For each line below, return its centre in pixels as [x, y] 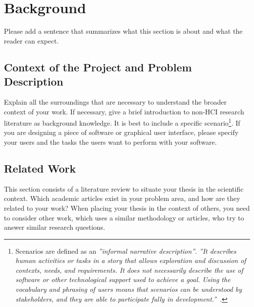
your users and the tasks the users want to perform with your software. [110, 142]
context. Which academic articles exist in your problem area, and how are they [122, 198]
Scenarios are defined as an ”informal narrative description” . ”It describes [126, 251]
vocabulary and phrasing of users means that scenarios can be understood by [129, 289]
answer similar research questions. [55, 227]
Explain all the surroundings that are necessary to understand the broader [115, 101]
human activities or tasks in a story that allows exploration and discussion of [131, 260]
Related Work [40, 168]
